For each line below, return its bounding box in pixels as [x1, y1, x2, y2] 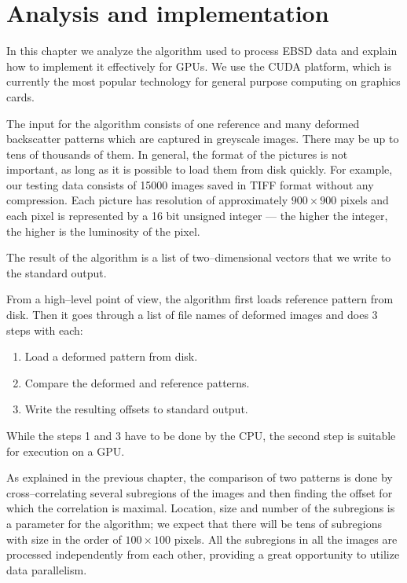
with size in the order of [6, 530, 122, 547]
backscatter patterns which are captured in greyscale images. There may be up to [6, 130, 399, 147]
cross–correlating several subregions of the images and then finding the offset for [6, 484, 393, 500]
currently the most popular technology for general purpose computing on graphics [6, 73, 401, 90]
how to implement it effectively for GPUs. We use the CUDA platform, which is [6, 57, 391, 74]
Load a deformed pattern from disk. [24, 348, 198, 365]
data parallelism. [6, 561, 87, 577]
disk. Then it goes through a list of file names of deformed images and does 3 [6, 306, 378, 323]
